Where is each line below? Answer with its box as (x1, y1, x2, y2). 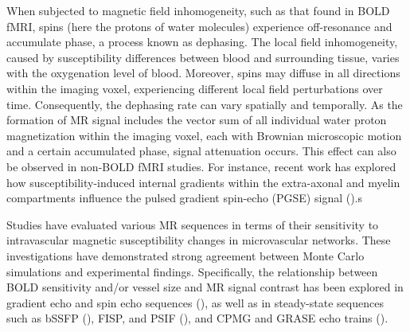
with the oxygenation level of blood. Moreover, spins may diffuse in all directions (6, 64, 400, 81)
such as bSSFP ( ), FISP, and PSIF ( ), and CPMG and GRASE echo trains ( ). (6, 310, 389, 326)
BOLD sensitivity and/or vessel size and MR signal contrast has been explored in (6, 279, 404, 295)
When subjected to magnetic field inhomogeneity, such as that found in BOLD (6, 2, 390, 18)
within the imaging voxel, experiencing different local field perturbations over (6, 80, 383, 96)
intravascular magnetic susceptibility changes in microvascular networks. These (6, 232, 391, 248)
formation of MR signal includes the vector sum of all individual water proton (6, 111, 387, 128)
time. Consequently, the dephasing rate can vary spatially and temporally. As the (6, 96, 403, 112)
